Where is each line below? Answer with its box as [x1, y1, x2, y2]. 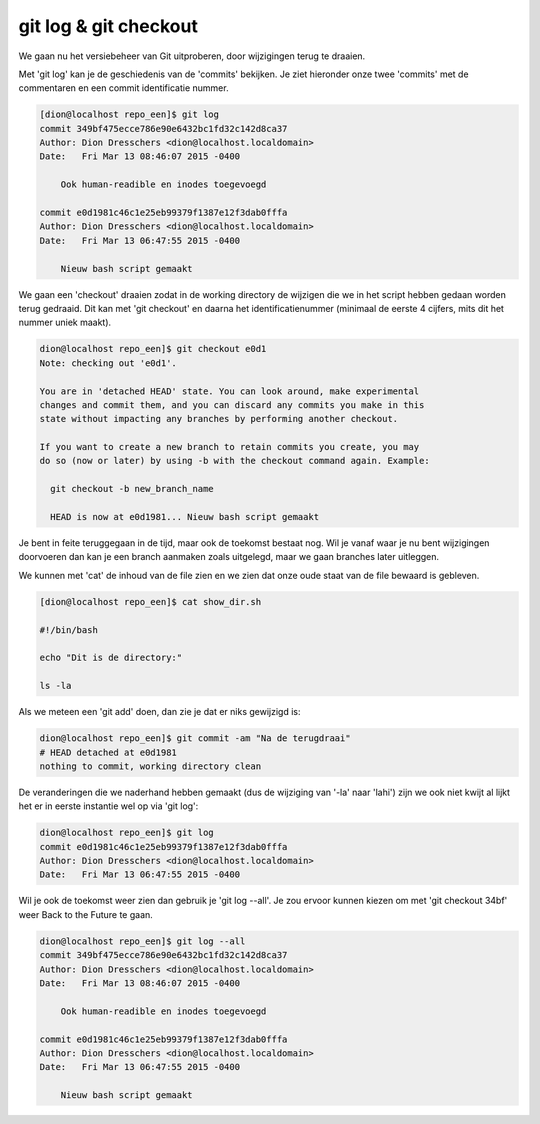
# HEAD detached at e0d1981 [39, 746, 177, 758]
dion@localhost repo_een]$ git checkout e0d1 [39, 343, 267, 355]
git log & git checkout [18, 15, 199, 37]
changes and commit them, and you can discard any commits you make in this [39, 399, 425, 410]
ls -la [39, 680, 72, 692]
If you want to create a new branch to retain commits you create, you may [39, 441, 420, 453]
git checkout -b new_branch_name [50, 483, 214, 495]
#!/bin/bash [39, 624, 99, 635]
